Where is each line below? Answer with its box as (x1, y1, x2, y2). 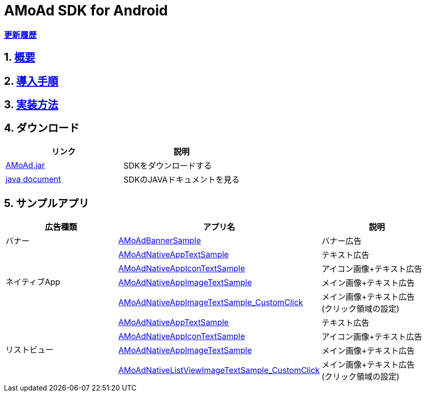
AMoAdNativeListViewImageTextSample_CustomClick (118, 365, 320, 375)
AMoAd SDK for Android (4, 2, 168, 19)
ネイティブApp (5, 276, 60, 287)
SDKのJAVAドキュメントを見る (123, 174, 240, 185)
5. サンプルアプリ (4, 197, 89, 210)
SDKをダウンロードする (123, 160, 212, 171)
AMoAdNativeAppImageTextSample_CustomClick (118, 297, 303, 307)
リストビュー (5, 344, 54, 355)
